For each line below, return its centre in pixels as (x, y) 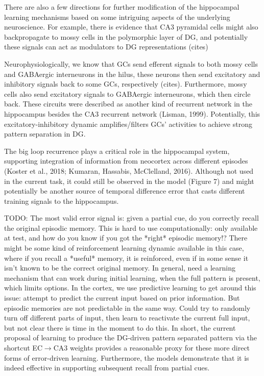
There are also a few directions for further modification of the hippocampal (122, 7)
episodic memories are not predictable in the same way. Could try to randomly (127, 307)
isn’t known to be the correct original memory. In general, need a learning (120, 268)
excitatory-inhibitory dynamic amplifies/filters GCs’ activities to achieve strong (128, 124)
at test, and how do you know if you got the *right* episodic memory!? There (126, 238)
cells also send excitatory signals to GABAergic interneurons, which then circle (127, 93)
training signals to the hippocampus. (62, 200)
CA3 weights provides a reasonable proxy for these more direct (152, 347)
